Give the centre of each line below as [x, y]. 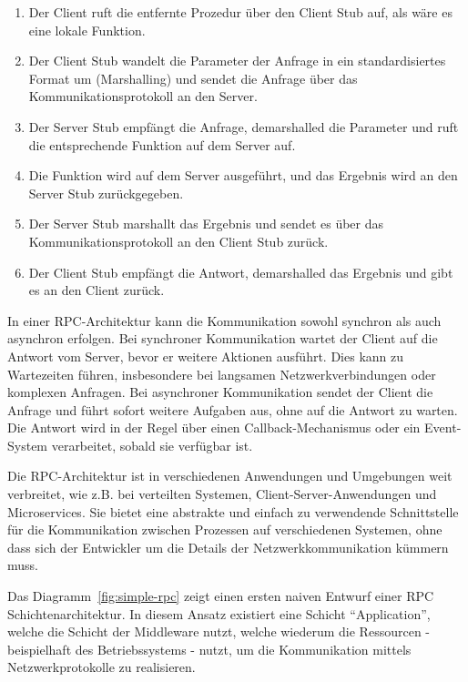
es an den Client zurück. [97, 290]
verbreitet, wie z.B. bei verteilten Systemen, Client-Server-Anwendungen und [222, 494]
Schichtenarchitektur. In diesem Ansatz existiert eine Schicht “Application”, [219, 613]
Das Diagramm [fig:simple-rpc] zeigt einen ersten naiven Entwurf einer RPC [221, 596]
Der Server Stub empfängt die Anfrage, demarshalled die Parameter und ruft [244, 126]
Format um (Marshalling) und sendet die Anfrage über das [193, 78]
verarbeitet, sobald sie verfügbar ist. [152, 445]
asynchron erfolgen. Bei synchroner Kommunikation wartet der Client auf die [223, 338]
